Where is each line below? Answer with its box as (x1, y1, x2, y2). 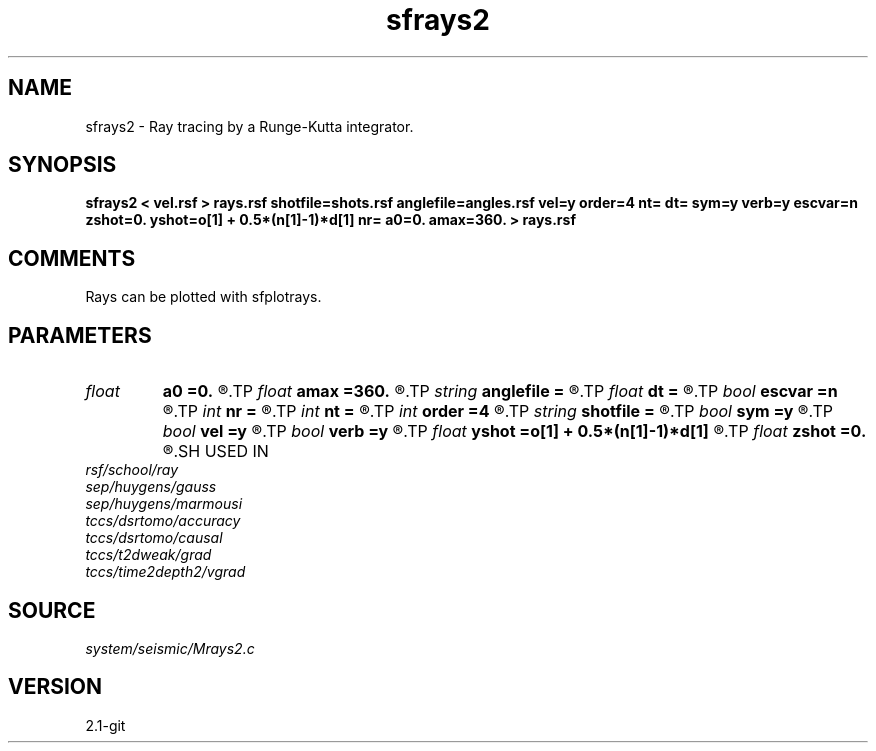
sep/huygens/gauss (85, 478, 217, 496)
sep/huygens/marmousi (85, 495, 243, 513)
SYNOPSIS (8, 152, 117, 178)
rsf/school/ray (85, 461, 179, 479)
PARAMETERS (8, 322, 152, 348)
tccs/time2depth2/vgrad (85, 563, 246, 581)
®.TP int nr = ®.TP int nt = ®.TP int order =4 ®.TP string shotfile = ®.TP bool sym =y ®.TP (162, 401, 834, 422)
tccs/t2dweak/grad (85, 546, 212, 564)
